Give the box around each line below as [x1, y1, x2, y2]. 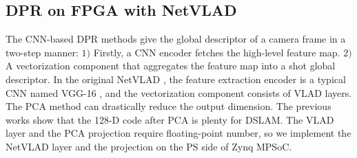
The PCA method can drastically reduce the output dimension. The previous [6, 99, 331, 113]
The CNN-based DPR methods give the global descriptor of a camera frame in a [6, 32, 346, 46]
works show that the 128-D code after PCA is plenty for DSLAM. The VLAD [6, 112, 334, 126]
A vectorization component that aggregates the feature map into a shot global [6, 58, 336, 73]
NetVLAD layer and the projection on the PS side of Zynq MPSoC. [6, 139, 292, 153]
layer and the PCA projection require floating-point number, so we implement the [6, 126, 351, 140]
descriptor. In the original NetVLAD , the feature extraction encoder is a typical [6, 71, 346, 86]
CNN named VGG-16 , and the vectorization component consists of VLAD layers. [6, 85, 352, 100]
